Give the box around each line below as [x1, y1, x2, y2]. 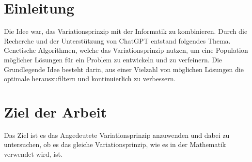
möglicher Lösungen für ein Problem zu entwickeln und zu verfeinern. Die [4, 54, 222, 64]
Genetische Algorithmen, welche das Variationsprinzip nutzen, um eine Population [4, 45, 248, 55]
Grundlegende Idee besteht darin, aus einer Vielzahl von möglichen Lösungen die [4, 64, 244, 74]
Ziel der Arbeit [4, 102, 107, 121]
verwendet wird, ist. [4, 149, 63, 159]
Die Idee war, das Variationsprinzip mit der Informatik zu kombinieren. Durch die [4, 26, 248, 36]
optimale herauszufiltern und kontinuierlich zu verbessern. [4, 74, 176, 84]
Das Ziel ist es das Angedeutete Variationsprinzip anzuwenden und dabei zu [4, 130, 230, 140]
